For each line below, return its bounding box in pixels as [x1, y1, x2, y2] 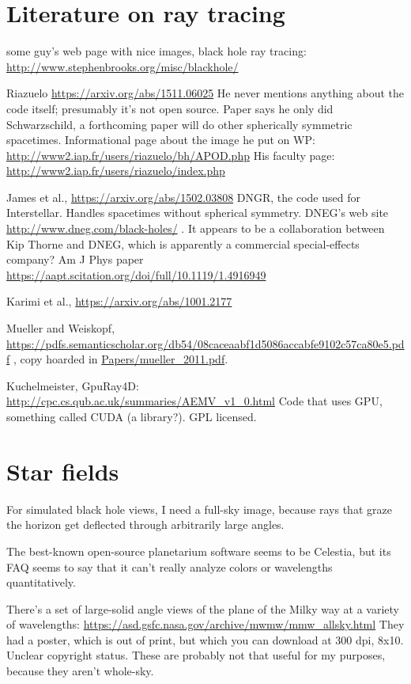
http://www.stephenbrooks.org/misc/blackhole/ [6, 58, 239, 74]
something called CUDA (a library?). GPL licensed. [6, 408, 257, 424]
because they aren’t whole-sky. [6, 663, 154, 679]
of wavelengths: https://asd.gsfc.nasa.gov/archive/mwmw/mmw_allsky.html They [6, 616, 405, 633]
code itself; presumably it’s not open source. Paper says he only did [6, 100, 334, 116]
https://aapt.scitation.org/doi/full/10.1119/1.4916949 [6, 266, 266, 283]
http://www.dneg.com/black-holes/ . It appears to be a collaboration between [6, 220, 385, 237]
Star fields [6, 454, 119, 487]
